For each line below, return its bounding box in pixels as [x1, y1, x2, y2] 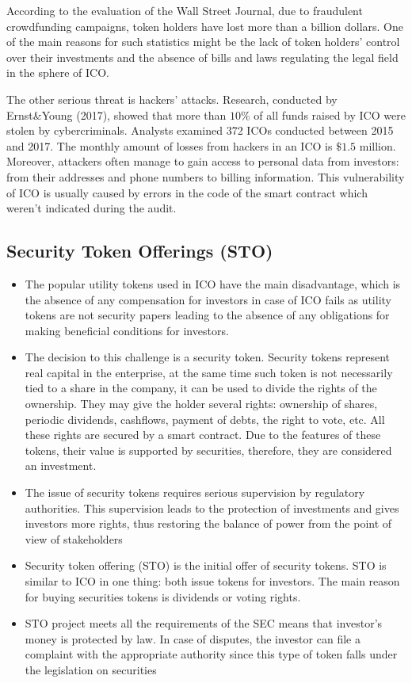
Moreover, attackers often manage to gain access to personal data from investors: [6, 153, 399, 170]
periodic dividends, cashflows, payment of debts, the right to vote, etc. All [25, 410, 385, 427]
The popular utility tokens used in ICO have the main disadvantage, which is [25, 275, 401, 292]
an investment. [25, 457, 97, 474]
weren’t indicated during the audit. [6, 200, 177, 216]
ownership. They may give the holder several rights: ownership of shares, [25, 395, 378, 412]
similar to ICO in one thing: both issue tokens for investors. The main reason [25, 573, 400, 590]
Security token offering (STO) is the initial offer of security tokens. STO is [25, 557, 387, 574]
